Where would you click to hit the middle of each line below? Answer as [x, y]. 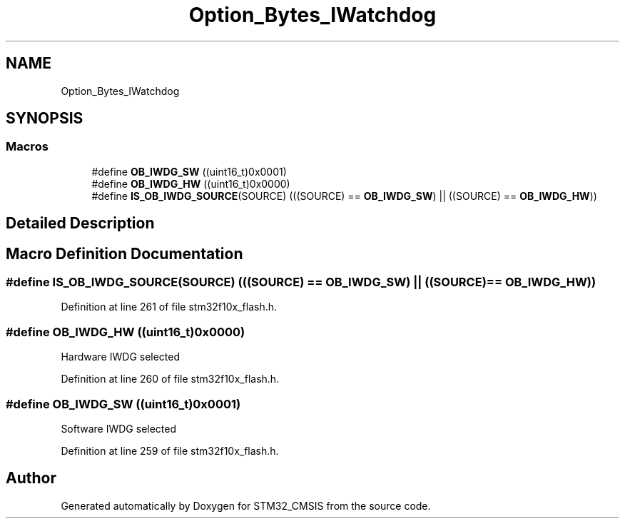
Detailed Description [80, 223]
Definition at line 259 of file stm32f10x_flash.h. [170, 450]
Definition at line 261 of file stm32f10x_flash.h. [169, 307]
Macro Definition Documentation [125, 253]
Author [31, 478]
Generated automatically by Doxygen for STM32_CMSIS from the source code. [246, 505]
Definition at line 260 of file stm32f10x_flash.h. [170, 379]
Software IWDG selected [119, 428]
